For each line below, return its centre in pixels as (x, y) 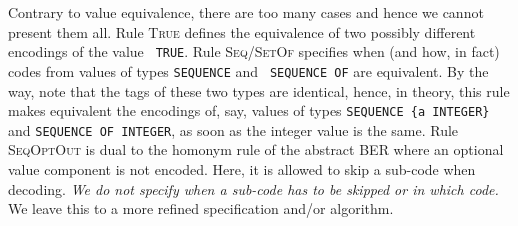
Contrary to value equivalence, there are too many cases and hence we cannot (246, 12)
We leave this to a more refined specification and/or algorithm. (201, 208)
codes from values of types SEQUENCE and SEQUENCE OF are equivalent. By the (248, 70)
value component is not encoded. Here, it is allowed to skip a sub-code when (242, 169)
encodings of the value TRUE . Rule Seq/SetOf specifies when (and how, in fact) (254, 51)
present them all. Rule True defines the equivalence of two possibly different (242, 31)
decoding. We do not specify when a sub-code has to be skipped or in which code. (253, 188)
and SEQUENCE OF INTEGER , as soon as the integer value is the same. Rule (233, 129)
